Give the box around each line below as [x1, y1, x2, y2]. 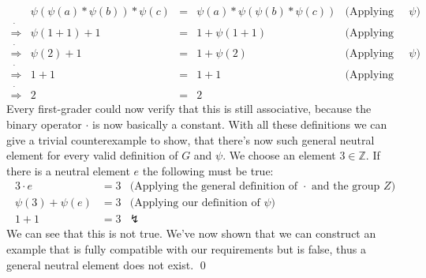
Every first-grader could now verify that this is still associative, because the [6, 100, 372, 117]
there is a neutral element [6, 162, 130, 178]
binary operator [6, 115, 82, 132]
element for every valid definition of [6, 147, 178, 163]
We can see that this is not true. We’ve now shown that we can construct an [6, 225, 376, 242]
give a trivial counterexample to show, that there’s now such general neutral [6, 131, 375, 148]
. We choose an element [222, 147, 336, 163]
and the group [312, 181, 380, 193]
